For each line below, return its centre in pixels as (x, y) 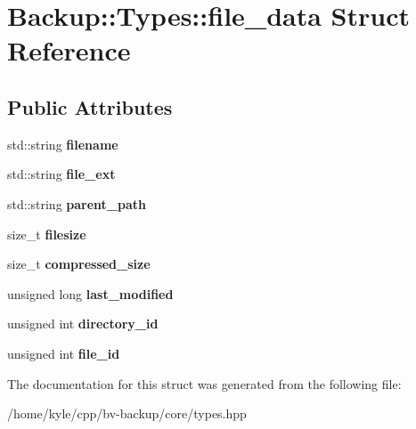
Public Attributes (90, 106)
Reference (69, 50)
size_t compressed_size (79, 264)
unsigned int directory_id (83, 324)
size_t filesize (47, 234)
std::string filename (63, 144)
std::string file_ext (61, 174)
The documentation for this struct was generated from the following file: (204, 383)
